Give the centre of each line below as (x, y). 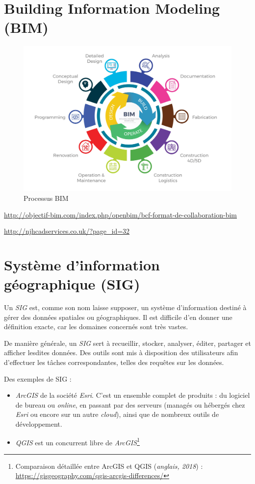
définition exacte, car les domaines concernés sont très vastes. (96, 327)
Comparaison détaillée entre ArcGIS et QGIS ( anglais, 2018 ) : (109, 466)
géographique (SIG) (72, 284)
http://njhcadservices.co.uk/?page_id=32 (67, 231)
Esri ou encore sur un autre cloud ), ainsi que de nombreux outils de (117, 414)
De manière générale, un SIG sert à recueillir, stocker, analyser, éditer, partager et (128, 343)
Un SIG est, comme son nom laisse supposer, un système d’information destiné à (125, 307)
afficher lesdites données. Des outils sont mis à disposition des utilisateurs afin (121, 352)
